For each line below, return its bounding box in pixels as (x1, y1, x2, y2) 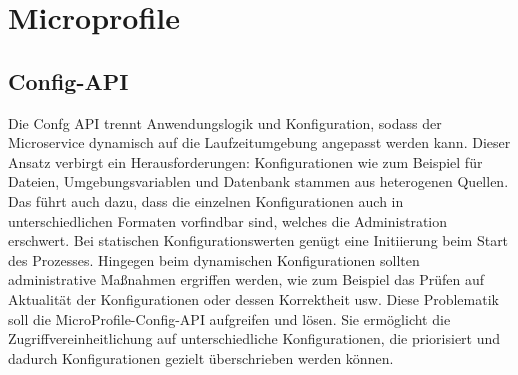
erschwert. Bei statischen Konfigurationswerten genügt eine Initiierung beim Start (8, 230, 509, 251)
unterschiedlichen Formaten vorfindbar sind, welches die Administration (8, 210, 448, 231)
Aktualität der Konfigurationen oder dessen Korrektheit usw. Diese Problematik (8, 288, 499, 309)
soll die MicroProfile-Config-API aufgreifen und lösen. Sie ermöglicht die (8, 308, 451, 329)
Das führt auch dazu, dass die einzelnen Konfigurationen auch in (8, 190, 404, 211)
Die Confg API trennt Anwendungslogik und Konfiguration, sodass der (8, 112, 442, 133)
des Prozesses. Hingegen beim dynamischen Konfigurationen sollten (8, 249, 420, 270)
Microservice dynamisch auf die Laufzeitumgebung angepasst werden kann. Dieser (8, 132, 511, 153)
